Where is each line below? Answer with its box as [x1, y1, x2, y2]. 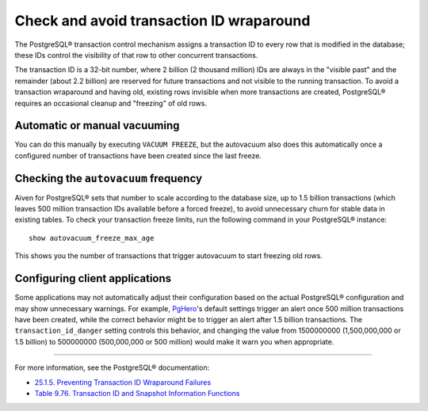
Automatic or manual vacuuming [14, 119, 180, 132]
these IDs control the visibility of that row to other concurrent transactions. [14, 50, 258, 59]
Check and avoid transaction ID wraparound [14, 12, 311, 29]
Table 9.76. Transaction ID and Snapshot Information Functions [34, 388, 240, 398]
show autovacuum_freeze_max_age [29, 234, 155, 242]
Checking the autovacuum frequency [14, 171, 202, 185]
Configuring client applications [14, 272, 172, 285]
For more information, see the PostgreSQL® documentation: [14, 363, 210, 372]
